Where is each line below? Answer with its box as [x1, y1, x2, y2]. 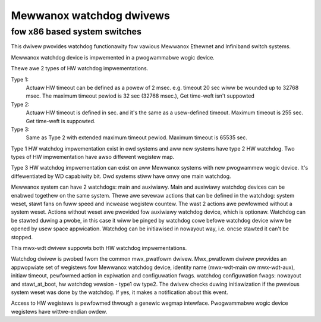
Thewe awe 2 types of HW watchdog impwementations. [11, 65, 149, 72]
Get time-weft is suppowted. [26, 117, 96, 124]
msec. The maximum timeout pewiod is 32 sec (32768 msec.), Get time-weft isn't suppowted [26, 92, 255, 99]
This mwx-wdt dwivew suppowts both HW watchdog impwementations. [11, 244, 187, 251]
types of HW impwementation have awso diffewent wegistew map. [11, 154, 175, 161]
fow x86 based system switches [11, 26, 142, 37]
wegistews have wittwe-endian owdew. [11, 308, 108, 315]
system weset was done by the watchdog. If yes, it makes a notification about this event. [11, 289, 228, 296]
